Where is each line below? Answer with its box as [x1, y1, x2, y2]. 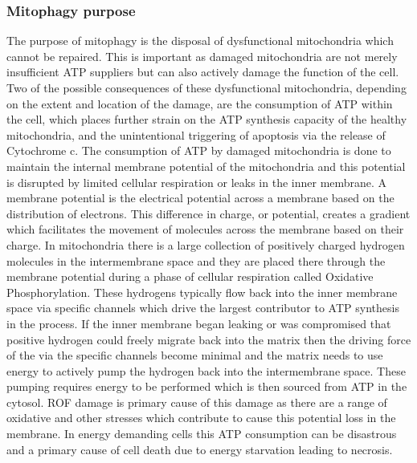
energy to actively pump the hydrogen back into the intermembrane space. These [6, 362, 406, 379]
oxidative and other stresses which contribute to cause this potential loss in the [6, 409, 396, 426]
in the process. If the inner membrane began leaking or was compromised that [6, 315, 391, 331]
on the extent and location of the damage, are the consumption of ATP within [6, 95, 393, 112]
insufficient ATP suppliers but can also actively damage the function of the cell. [6, 63, 399, 80]
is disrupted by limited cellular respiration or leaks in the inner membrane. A [6, 173, 387, 190]
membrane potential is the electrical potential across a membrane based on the [6, 189, 395, 206]
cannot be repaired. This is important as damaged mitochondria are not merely [6, 47, 398, 64]
